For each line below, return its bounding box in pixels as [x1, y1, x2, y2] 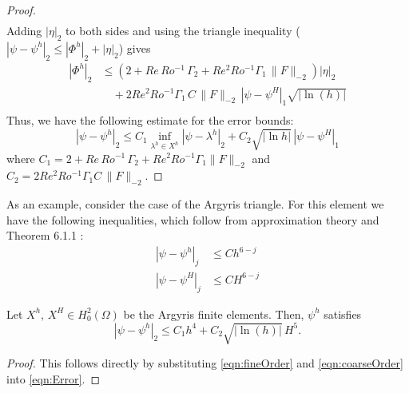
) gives [118, 39, 151, 56]
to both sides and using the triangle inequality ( [66, 22, 300, 39]
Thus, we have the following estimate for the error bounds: [6, 112, 294, 129]
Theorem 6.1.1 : [6, 227, 84, 244]
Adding [6, 22, 42, 39]
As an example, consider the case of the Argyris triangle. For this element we [6, 196, 384, 212]
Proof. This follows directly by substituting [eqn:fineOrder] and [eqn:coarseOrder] [6, 355, 403, 371]
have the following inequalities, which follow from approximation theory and [6, 211, 379, 228]
